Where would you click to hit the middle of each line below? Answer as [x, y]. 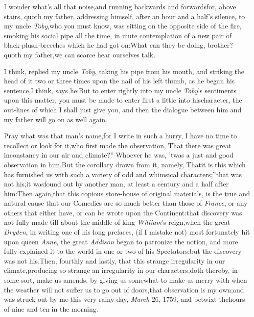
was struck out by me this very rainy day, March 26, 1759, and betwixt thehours [125, 299]
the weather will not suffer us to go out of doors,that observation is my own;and [124, 289]
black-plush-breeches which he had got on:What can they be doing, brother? [118, 45]
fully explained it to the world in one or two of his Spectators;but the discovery [123, 251]
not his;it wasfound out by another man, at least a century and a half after [116, 184]
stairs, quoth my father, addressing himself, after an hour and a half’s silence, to [125, 16]
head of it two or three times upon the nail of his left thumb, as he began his [119, 81]
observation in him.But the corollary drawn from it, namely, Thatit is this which [125, 164]
